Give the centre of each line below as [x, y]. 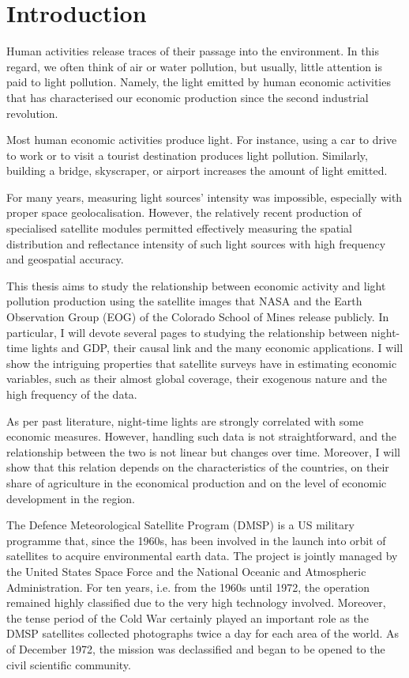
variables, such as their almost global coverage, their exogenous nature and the [197, 379]
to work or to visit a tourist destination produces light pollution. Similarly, [187, 155]
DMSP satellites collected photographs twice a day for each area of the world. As [203, 633]
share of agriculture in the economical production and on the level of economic [197, 482]
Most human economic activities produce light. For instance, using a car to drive [202, 140]
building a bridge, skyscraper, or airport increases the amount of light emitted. [197, 170]
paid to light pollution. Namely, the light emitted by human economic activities [199, 82]
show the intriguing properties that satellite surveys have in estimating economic [202, 363]
